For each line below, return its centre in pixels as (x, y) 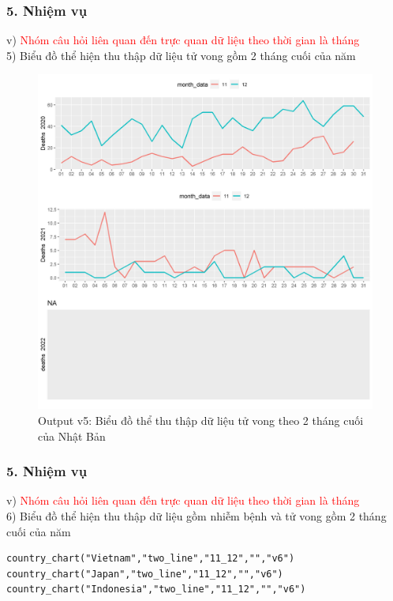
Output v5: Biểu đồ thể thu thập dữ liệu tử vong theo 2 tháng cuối (201, 420)
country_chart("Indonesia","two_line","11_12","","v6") (156, 590)
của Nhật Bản (72, 436)
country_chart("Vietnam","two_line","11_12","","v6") (151, 559)
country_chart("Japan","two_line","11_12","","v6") (145, 574)
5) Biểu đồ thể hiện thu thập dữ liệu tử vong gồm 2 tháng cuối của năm (181, 55)
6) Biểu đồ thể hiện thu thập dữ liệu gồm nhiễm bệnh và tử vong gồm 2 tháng (196, 516)
